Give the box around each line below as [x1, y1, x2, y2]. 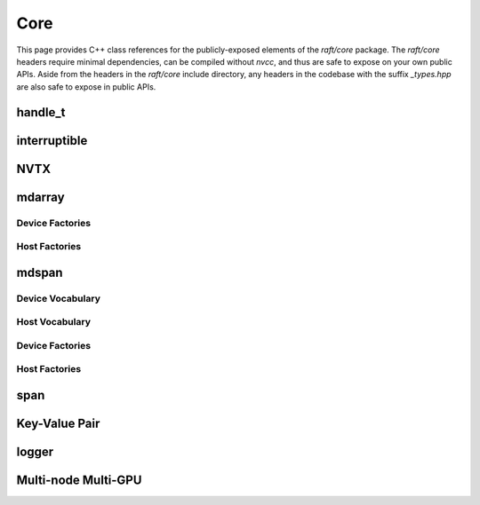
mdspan [16, 264, 63, 280]
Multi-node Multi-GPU [16, 473, 142, 488]
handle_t [16, 105, 66, 120]
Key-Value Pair [16, 416, 100, 430]
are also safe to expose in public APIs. [16, 81, 156, 92]
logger [16, 445, 54, 460]
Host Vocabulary [16, 316, 92, 328]
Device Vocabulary [16, 292, 101, 304]
